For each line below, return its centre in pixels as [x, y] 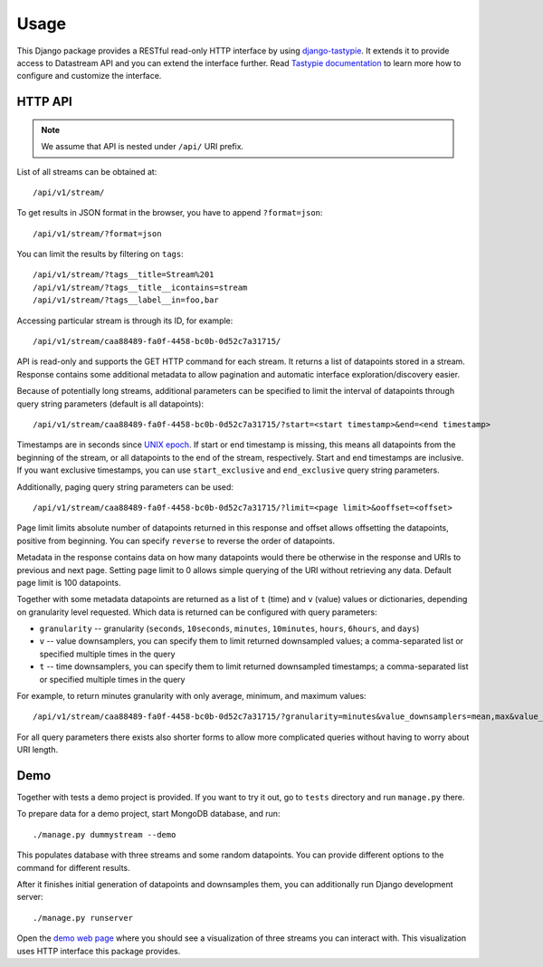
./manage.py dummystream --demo [105, 834]
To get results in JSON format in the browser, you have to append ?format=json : [170, 213]
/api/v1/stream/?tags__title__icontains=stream [140, 287]
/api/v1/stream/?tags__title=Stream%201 [124, 275]
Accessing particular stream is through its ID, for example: [125, 321]
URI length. [38, 750]
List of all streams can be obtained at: [87, 171]
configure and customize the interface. [89, 76]
